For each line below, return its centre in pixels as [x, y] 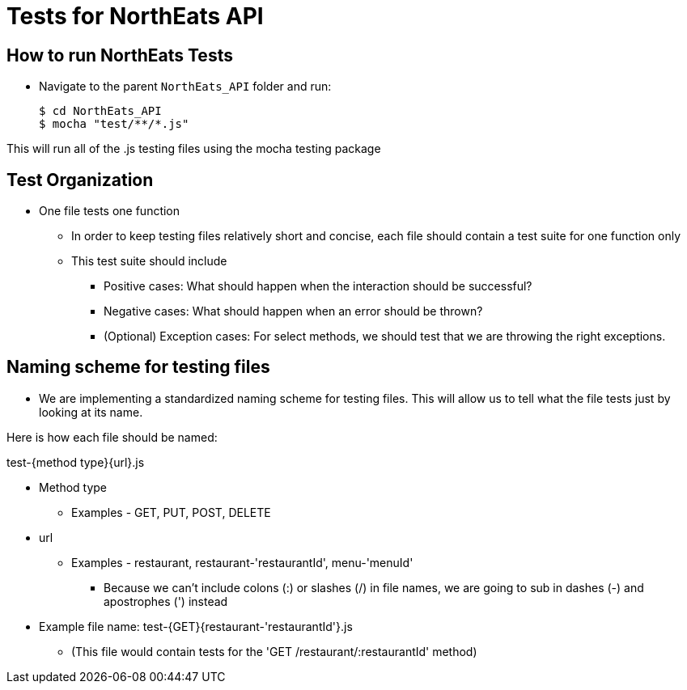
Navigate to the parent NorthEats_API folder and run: [185, 87]
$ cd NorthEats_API [100, 111]
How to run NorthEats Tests [120, 55]
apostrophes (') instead [166, 601]
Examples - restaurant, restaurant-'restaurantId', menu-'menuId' [242, 562]
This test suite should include [149, 261]
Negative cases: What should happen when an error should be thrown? [293, 311]
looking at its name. [91, 412]
